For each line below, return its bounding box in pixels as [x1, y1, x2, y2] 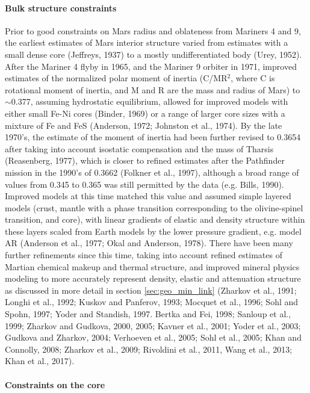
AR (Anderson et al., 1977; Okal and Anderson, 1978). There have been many [5, 237, 293, 249]
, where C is [231, 72, 275, 84]
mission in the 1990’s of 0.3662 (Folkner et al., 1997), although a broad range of [5, 166, 299, 178]
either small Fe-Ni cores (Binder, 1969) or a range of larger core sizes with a [5, 107, 285, 119]
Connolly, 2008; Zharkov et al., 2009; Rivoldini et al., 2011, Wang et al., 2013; [5, 342, 293, 355]
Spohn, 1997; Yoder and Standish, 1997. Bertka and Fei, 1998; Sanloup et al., [5, 308, 291, 320]
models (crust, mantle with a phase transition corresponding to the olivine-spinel [5, 201, 303, 214]
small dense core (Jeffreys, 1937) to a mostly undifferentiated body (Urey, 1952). [5, 48, 302, 60]
